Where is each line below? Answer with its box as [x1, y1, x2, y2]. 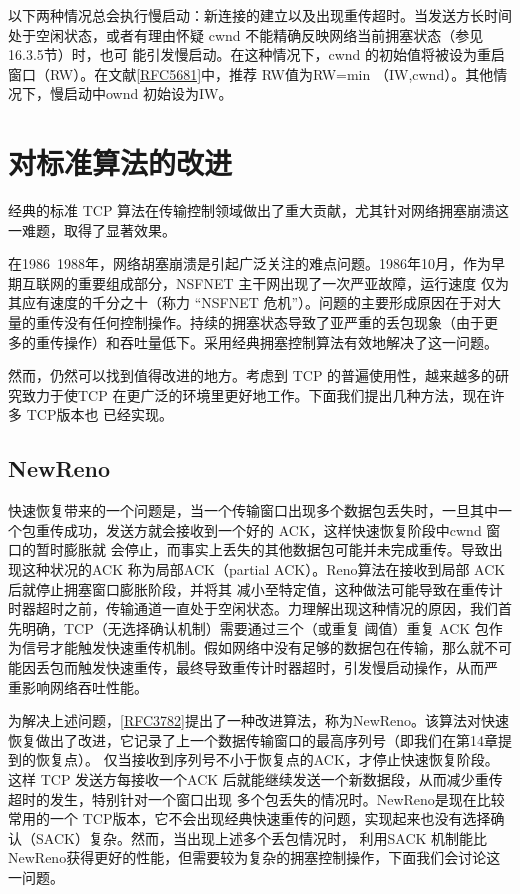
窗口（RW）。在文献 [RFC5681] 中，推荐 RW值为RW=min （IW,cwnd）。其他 [8, 63, 494, 84]
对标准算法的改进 [8, 142, 233, 183]
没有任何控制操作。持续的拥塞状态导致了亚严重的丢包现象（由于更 [63, 312, 498, 333]
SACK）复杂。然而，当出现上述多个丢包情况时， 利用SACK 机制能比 [35, 827, 488, 848]
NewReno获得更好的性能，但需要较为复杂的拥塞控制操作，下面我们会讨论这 [8, 847, 501, 868]
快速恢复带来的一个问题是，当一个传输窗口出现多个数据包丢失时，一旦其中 [8, 500, 498, 521]
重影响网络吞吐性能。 [8, 676, 148, 697]
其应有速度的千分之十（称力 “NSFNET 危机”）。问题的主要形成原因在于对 [8, 292, 488, 313]
